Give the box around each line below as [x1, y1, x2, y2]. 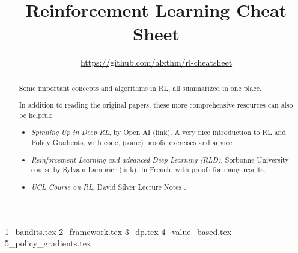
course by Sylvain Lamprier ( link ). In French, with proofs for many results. [31, 164, 266, 175]
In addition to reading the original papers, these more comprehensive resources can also [19, 100, 293, 110]
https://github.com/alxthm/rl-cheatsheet [80, 56, 233, 69]
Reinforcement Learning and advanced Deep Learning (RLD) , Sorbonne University [31, 154, 289, 164]
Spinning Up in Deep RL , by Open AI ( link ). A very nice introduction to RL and [31, 127, 286, 137]
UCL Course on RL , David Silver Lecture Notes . [31, 181, 186, 192]
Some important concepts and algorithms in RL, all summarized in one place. [19, 83, 262, 93]
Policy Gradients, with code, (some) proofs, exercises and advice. [31, 137, 234, 148]
